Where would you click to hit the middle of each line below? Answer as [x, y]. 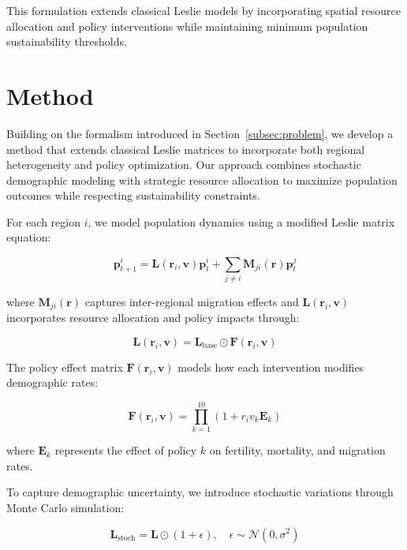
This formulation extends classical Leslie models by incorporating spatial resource [203, 10]
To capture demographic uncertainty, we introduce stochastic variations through [200, 492]
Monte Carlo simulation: [65, 507]
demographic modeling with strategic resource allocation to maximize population [202, 180]
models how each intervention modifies [271, 367]
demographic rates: [52, 382]
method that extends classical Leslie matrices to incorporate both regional [186, 149]
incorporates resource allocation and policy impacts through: [153, 318]
